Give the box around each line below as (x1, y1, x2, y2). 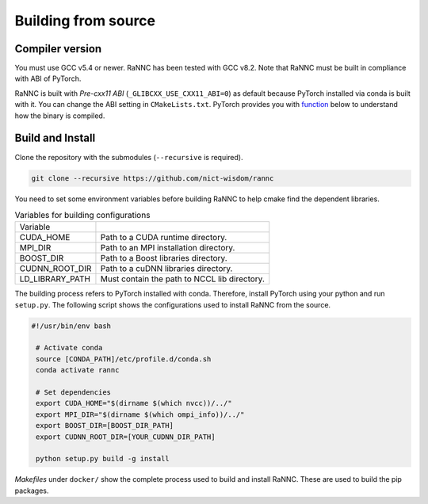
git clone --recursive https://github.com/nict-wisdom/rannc (31, 174, 274, 182)
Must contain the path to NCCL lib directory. (100, 273, 265, 284)
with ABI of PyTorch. (14, 74, 82, 83)
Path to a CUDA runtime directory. (100, 232, 227, 243)
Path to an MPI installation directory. (100, 242, 235, 254)
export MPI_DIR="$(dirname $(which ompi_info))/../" (36, 410, 245, 419)
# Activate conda (36, 343, 103, 353)
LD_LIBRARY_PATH (19, 273, 91, 284)
